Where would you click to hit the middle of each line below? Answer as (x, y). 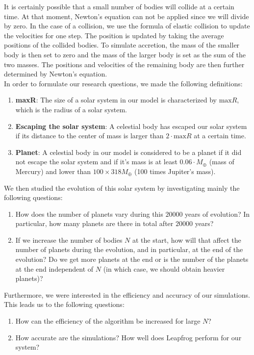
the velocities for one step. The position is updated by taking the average (114, 35)
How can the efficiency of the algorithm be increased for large (108, 321)
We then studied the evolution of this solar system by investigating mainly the (122, 188)
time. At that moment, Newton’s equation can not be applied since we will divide (127, 16)
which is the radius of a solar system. (71, 109)
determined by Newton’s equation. (56, 74)
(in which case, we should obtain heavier (164, 268)
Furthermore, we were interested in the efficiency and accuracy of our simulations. (127, 294)
